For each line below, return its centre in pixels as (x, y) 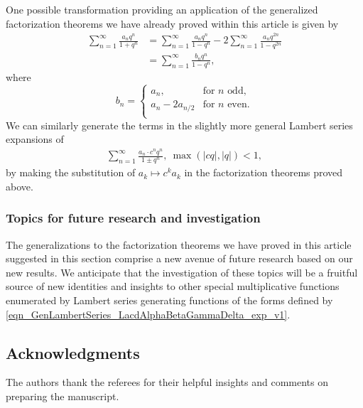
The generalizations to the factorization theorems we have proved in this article (179, 244)
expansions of (35, 139)
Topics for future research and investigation (133, 218)
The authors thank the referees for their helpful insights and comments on (167, 382)
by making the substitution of (71, 172)
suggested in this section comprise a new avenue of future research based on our (179, 258)
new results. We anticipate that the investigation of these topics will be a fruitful (182, 272)
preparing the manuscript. (63, 396)
